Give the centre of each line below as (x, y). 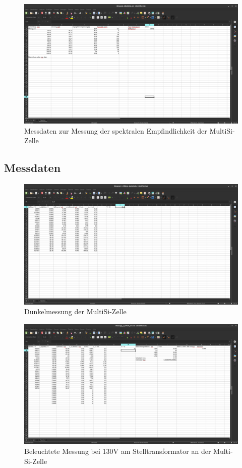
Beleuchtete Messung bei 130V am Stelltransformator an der (118, 451)
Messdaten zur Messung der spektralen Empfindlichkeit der (116, 130)
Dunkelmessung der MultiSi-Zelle (75, 311)
